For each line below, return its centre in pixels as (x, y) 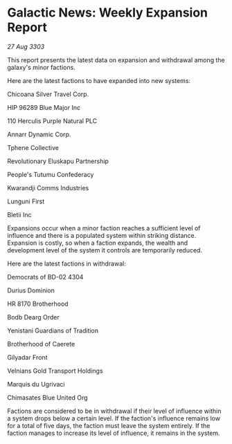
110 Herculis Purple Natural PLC (52, 121)
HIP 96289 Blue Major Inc (44, 107)
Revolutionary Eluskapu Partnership (58, 161)
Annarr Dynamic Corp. (39, 134)
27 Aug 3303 (26, 46)
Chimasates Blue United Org (47, 397)
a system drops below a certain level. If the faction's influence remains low (114, 418)
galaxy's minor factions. (42, 67)
